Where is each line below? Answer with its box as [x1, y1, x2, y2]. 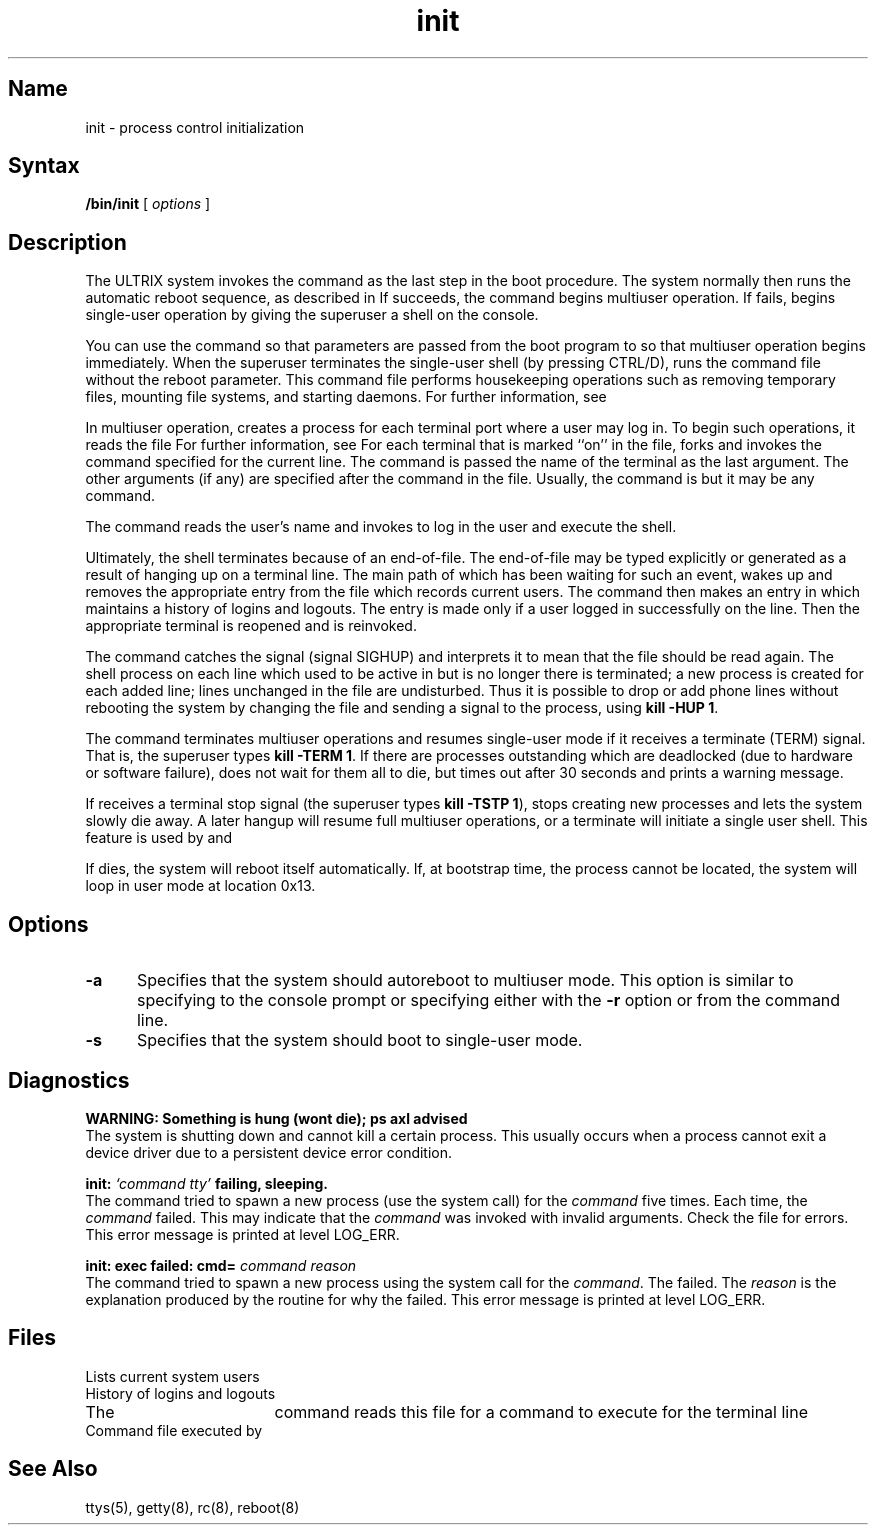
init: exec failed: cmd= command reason [85, 1256, 357, 1274]
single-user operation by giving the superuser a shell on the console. [85, 306, 539, 324]
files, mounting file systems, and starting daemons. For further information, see [85, 388, 607, 406]
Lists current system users [85, 1367, 260, 1385]
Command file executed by [85, 1421, 263, 1439]
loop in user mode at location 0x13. [85, 877, 316, 895]
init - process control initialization [85, 118, 305, 136]
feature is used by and [85, 829, 233, 847]
